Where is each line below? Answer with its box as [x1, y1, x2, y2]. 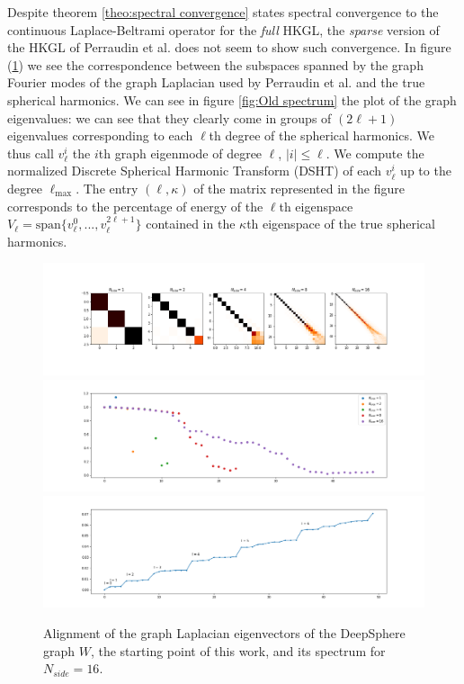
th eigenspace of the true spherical [246, 214, 435, 233]
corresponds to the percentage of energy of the [7, 196, 263, 215]
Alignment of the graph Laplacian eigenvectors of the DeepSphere [43, 623, 406, 642]
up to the [400, 161, 451, 180]
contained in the [146, 214, 236, 233]
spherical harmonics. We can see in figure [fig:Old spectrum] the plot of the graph [7, 90, 457, 109]
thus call [7, 143, 54, 162]
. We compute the [326, 143, 424, 162]
